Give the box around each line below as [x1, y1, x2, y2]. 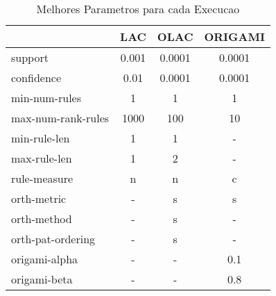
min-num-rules [11, 90, 82, 106]
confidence [11, 69, 62, 85]
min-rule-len [11, 130, 70, 146]
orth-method [11, 211, 72, 227]
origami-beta [11, 271, 73, 287]
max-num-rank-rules [11, 110, 110, 126]
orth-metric [11, 190, 67, 206]
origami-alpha [11, 251, 78, 267]
